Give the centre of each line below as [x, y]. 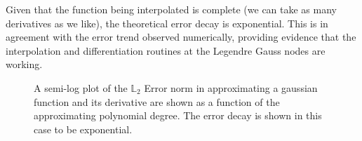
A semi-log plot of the [81, 87]
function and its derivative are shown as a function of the [157, 101]
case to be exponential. [83, 129]
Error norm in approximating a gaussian [231, 87]
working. [24, 64]
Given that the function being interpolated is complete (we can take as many [171, 9]
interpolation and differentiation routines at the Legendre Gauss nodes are [166, 50]
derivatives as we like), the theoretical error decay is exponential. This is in [167, 23]
